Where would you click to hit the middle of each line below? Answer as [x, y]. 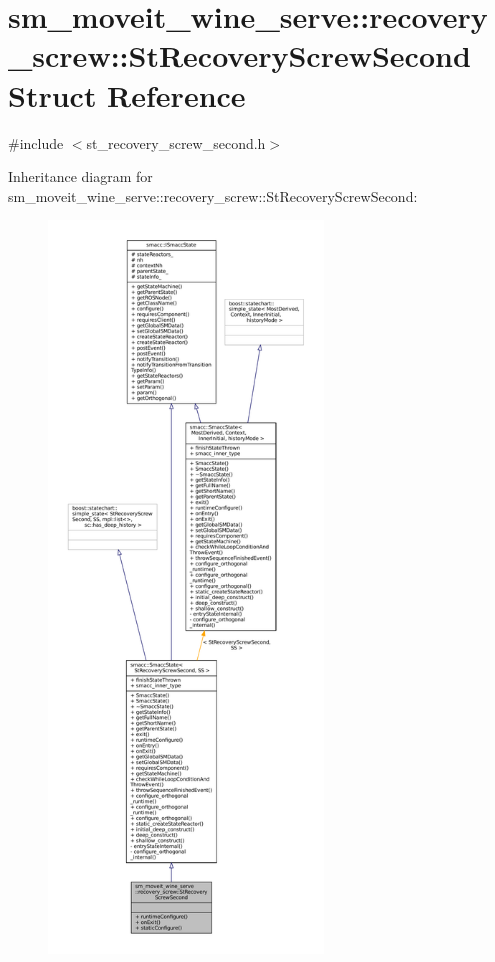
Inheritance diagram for [80, 176]
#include [36, 142]
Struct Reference [127, 94]
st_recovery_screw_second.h [176, 142]
